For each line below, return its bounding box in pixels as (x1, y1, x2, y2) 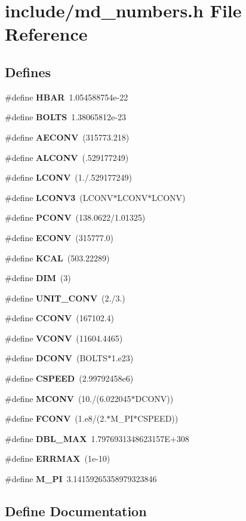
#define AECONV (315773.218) (5, 130, 130, 143)
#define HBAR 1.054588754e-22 (5, 90, 128, 103)
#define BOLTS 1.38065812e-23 (5, 111, 126, 123)
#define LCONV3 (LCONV (5, 191, 113, 203)
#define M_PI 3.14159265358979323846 (5, 473, 157, 485)
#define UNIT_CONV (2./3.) (5, 291, 125, 304)
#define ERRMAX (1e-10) (5, 452, 110, 465)
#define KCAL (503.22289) (5, 251, 110, 264)
